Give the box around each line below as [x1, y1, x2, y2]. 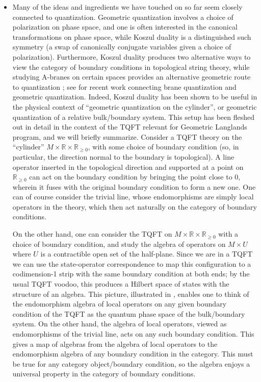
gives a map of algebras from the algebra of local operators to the [12, 338, 218, 349]
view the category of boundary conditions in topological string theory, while [12, 61, 250, 72]
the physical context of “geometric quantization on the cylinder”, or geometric [12, 101, 257, 112]
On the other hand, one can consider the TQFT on [12, 228, 172, 239]
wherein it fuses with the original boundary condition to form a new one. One [12, 181, 256, 192]
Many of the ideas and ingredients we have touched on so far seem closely [12, 2, 243, 12]
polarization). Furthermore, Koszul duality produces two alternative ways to [12, 51, 251, 62]
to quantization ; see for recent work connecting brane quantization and [12, 81, 237, 92]
